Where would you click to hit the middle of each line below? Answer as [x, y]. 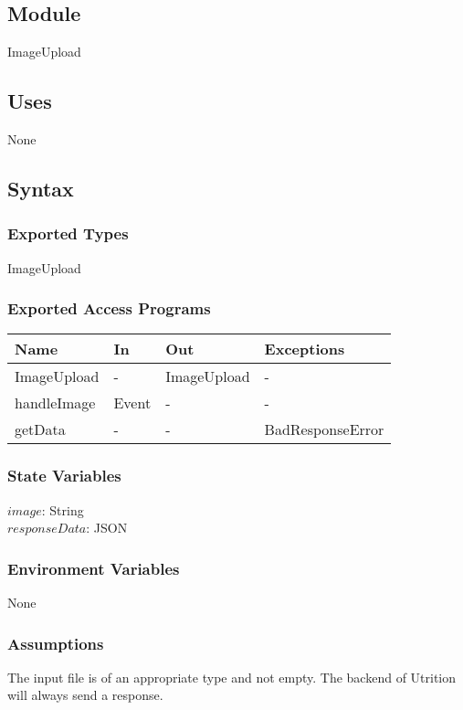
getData [40, 429]
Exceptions [305, 349]
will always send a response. [85, 695]
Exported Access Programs [109, 308]
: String [63, 509]
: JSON [107, 528]
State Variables [64, 476]
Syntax [41, 188]
